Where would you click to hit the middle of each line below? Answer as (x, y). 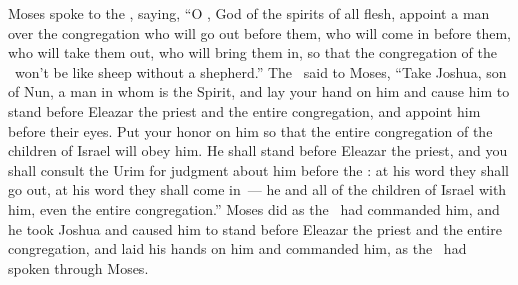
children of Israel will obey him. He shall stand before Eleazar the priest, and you (258, 150)
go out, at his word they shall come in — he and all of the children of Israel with (257, 189)
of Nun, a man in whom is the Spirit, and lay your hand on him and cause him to (259, 91)
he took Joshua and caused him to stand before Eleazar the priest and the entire (255, 228)
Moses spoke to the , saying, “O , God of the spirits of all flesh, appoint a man (249, 13)
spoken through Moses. (78, 267)
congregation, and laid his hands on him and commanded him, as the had (237, 248)
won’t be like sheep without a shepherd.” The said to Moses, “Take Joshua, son (260, 71)
